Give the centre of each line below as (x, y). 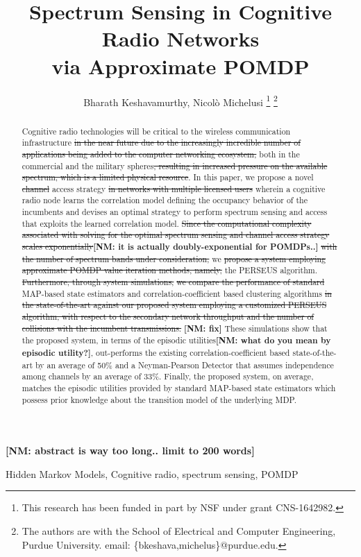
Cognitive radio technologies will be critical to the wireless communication (156, 131)
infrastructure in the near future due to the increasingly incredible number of (161, 143)
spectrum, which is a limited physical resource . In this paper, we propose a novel (168, 177)
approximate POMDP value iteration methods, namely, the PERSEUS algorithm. (169, 270)
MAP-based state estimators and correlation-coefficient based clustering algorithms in (177, 293)
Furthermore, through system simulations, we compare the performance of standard (173, 282)
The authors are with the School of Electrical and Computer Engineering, (179, 531)
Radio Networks (180, 38)
